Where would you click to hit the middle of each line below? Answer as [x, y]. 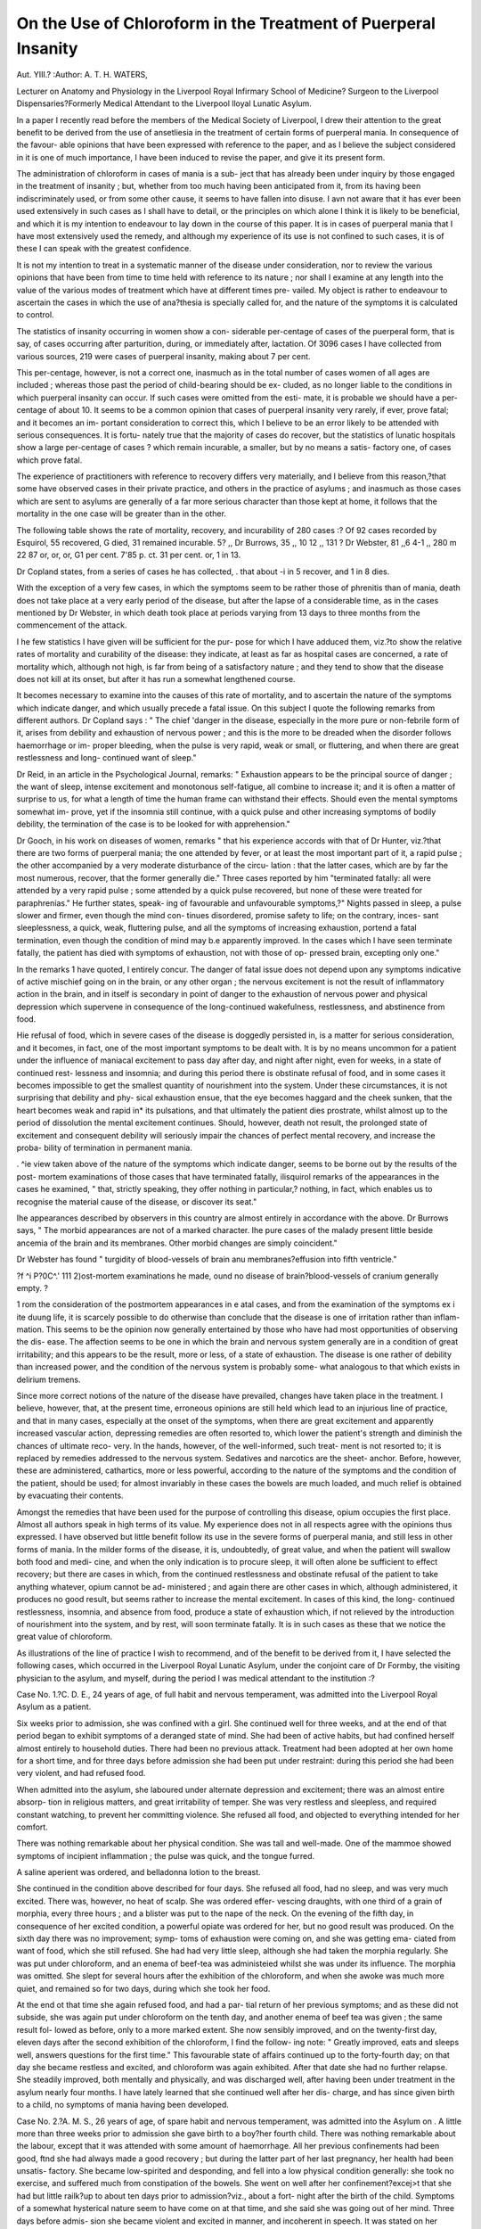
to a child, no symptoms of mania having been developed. [122, 2105]
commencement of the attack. [72, 625]
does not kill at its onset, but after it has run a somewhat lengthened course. [156, 679]
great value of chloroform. [65, 1637]
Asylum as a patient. [54, 1707]
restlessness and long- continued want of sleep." [106, 758]
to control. [35, 315]
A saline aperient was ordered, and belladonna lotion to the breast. [139, 1872]
